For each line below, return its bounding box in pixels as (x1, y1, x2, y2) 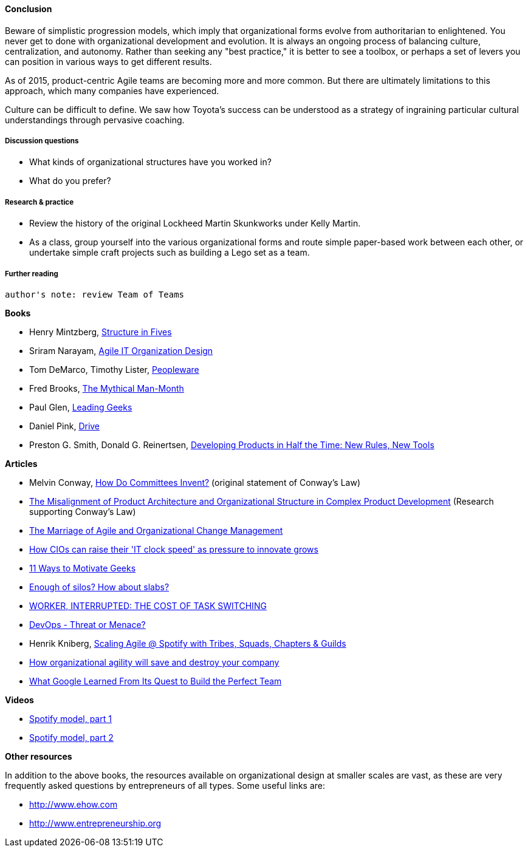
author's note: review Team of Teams (5, 289, 185, 299)
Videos (5, 694, 34, 705)
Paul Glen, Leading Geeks (29, 401, 132, 412)
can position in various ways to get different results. (5, 56, 212, 67)
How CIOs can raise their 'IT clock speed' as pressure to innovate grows (29, 544, 318, 554)
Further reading (5, 269, 58, 278)
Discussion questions (5, 137, 79, 145)
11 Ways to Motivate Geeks (29, 562, 136, 573)
